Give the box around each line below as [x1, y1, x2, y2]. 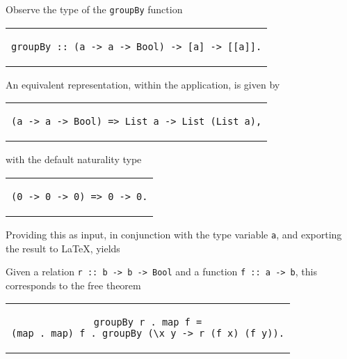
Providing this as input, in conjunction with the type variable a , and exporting [6, 227, 342, 241]
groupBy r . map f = [93, 316, 202, 328]
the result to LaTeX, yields [6, 240, 120, 255]
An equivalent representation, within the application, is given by [6, 77, 280, 91]
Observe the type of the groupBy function [6, 2, 183, 16]
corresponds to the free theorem [6, 277, 141, 292]
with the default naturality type [6, 152, 142, 167]
